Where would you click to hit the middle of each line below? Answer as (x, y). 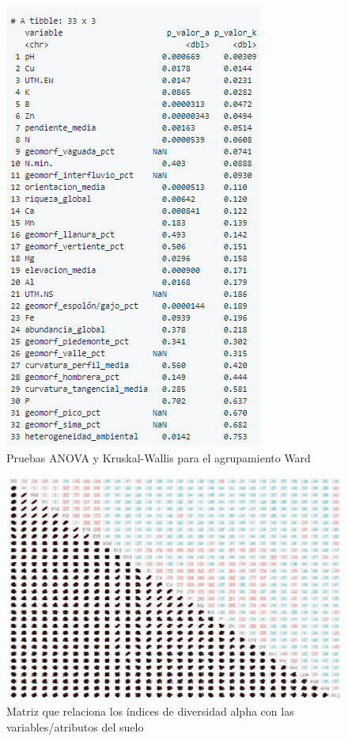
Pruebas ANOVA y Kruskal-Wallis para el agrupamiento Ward (159, 457)
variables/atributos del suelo (75, 726)
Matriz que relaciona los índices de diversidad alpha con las (150, 711)
